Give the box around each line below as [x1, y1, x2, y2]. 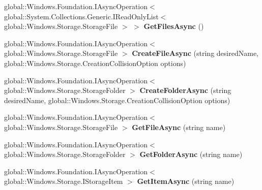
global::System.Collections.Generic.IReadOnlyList [4, 11, 159, 21]
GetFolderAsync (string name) [139, 149, 243, 160]
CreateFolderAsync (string [139, 85, 231, 96]
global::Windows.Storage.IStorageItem [4, 176, 123, 186]
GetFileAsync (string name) [132, 121, 226, 132]
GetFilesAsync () [143, 21, 204, 31]
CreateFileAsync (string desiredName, [132, 48, 258, 58]
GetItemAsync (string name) [137, 176, 235, 186]
